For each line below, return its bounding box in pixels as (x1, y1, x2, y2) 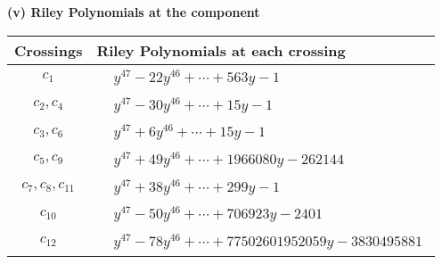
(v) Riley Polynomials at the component (7, 3, 260, 21)
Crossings (14, 39, 83, 61)
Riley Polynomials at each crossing (96, 39, 346, 61)
